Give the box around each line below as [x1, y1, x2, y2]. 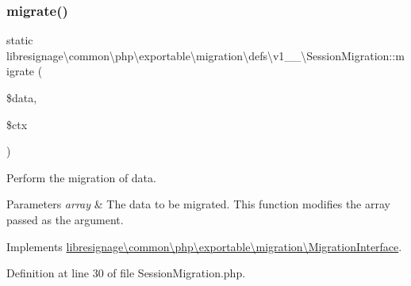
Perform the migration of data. [6, 169, 156, 185]
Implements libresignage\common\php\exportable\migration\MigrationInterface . [6, 238, 402, 254]
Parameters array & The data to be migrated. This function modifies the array [6, 196, 390, 212]
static [6, 32, 33, 48]
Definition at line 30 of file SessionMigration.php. [6, 265, 246, 281]
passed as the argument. [6, 211, 124, 227]
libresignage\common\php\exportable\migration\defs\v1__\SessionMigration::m [6, 47, 405, 63]
